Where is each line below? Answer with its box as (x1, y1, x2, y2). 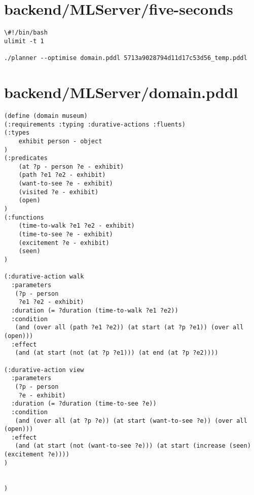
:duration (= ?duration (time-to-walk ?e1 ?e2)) (11, 306, 178, 314)
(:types (4, 129, 30, 137)
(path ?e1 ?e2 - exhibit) (18, 171, 106, 179)
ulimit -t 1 (4, 37, 44, 45)
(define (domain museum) (4, 112, 88, 119)
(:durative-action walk (4, 273, 84, 281)
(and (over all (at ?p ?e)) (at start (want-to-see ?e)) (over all (15, 417, 247, 424)
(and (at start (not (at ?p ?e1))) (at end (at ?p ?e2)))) (15, 349, 219, 357)
